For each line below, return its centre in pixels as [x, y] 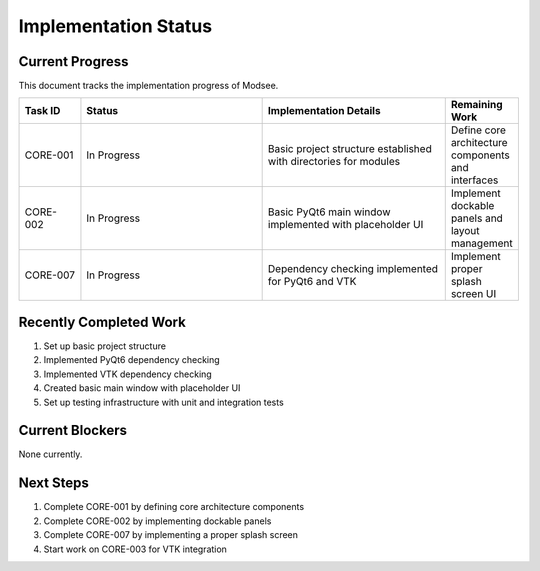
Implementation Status [115, 26]
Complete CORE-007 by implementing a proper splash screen [171, 535]
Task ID [42, 111]
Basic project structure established [349, 149]
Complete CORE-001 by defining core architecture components [174, 507]
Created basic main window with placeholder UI [142, 388]
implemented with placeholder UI [345, 225]
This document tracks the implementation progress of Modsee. [148, 86]
